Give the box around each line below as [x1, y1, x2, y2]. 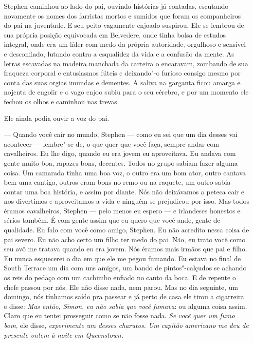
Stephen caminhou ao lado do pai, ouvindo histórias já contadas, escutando [4, 1, 229, 11]
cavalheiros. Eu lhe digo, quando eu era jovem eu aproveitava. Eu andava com [4, 148, 236, 158]
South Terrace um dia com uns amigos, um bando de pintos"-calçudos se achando [4, 263, 247, 273]
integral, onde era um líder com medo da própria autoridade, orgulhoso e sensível [4, 39, 246, 49]
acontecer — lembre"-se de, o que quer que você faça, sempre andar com [4, 138, 219, 149]
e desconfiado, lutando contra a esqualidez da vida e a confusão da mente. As [4, 48, 235, 58]
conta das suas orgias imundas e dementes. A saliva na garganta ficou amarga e [4, 77, 240, 87]
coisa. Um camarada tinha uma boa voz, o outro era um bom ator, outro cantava [4, 167, 246, 177]
